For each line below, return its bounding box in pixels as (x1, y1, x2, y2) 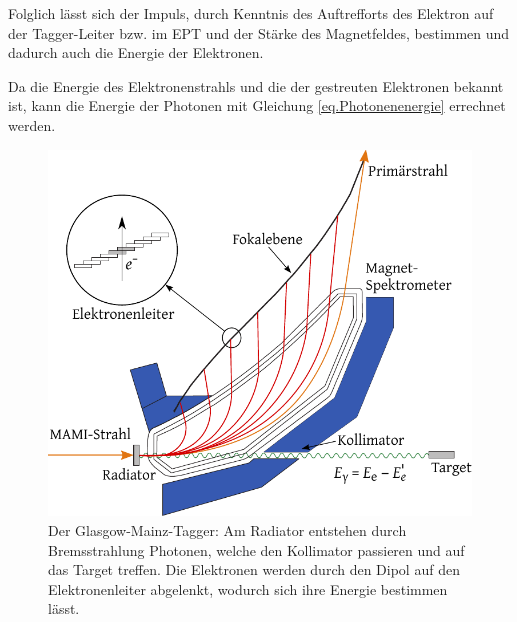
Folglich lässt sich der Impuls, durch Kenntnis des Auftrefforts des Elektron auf (8, 3, 494, 23)
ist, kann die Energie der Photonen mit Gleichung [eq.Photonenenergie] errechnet (8, 95, 506, 116)
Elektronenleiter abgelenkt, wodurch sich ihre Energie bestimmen (48, 578, 448, 599)
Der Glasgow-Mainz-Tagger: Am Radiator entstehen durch (48, 520, 407, 540)
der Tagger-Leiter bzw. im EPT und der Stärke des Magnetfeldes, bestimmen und (8, 22, 510, 43)
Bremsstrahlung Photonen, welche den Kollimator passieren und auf (48, 539, 465, 560)
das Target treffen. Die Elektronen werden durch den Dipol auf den (48, 559, 460, 580)
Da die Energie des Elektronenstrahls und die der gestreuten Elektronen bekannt (8, 75, 504, 96)
